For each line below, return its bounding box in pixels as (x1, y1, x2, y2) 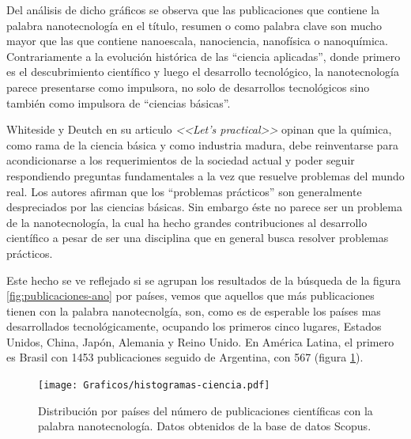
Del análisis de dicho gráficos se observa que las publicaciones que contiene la (6, 2, 380, 17)
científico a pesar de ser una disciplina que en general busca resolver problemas (6, 229, 389, 246)
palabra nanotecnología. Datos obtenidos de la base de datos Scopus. (38, 418, 371, 434)
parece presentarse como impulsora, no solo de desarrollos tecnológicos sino (6, 78, 370, 95)
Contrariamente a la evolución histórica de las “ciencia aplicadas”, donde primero (6, 47, 401, 64)
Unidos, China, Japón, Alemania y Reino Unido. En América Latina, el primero (6, 333, 394, 350)
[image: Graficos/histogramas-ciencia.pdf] (38, 380, 270, 392)
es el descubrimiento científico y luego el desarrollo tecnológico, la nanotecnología (6, 63, 399, 80)
